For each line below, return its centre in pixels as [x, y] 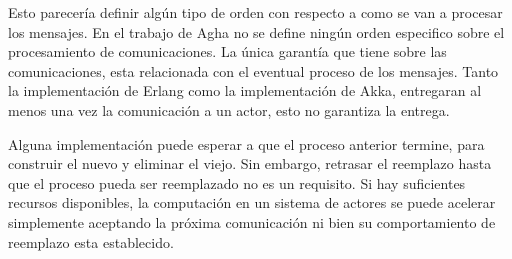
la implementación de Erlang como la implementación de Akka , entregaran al [245, 90]
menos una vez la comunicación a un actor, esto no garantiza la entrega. [229, 109]
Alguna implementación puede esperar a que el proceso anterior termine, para [246, 143]
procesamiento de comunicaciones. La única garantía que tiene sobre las [227, 51]
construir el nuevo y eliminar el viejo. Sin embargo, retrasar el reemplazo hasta [250, 163]
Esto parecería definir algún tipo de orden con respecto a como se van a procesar [255, 12]
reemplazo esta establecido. [91, 241]
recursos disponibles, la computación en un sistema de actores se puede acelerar [252, 202]
